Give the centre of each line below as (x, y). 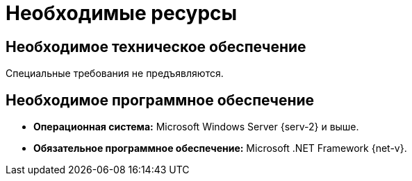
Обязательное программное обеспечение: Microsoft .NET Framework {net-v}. (220, 148)
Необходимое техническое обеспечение (156, 46)
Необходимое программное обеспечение (160, 100)
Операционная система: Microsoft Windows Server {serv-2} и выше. (196, 127)
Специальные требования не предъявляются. (115, 74)
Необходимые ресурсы (122, 13)
